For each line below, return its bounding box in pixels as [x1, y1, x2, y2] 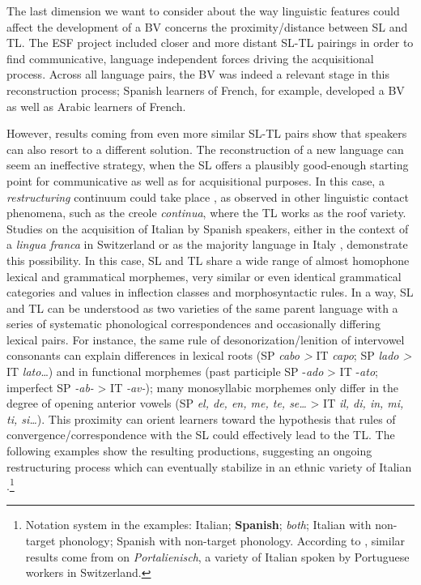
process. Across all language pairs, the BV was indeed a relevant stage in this [6, 66, 390, 83]
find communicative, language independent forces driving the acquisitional [6, 49, 374, 66]
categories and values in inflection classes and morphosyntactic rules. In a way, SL [6, 284, 414, 301]
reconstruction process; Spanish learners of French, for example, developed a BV [6, 81, 405, 98]
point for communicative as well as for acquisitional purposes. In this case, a [6, 172, 385, 189]
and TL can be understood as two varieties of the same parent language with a [6, 299, 398, 316]
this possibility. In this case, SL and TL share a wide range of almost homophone [6, 251, 410, 268]
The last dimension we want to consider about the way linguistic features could [6, 2, 400, 19]
